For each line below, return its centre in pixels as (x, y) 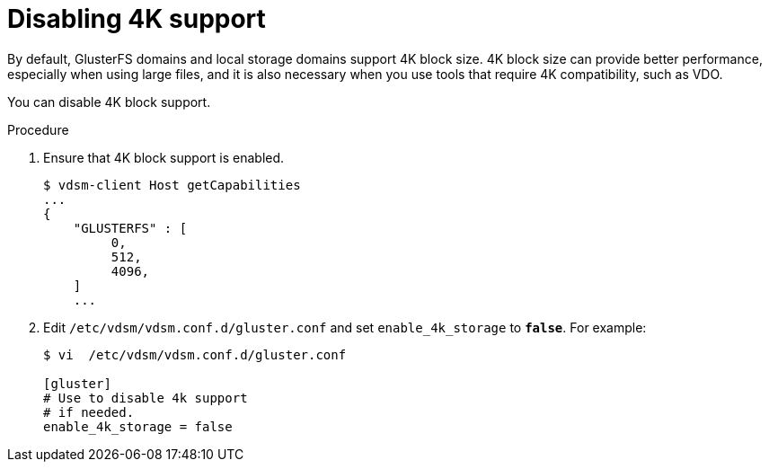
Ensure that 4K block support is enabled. (164, 157)
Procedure (38, 129)
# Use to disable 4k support (146, 398)
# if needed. (89, 412)
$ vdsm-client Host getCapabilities (172, 185)
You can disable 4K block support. (109, 102)
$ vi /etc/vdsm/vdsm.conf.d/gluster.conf (195, 354)
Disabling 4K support (137, 19)
